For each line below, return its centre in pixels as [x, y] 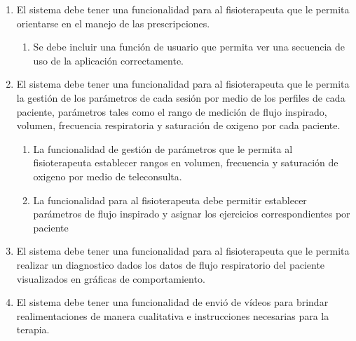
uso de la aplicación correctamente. [109, 60]
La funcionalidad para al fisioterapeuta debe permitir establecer [170, 200]
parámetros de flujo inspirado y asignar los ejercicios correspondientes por [192, 214]
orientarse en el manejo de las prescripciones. [113, 23]
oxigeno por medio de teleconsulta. [108, 176]
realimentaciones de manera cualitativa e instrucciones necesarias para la [173, 315]
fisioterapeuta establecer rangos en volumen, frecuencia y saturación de [186, 162]
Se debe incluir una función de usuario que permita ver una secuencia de [189, 47]
